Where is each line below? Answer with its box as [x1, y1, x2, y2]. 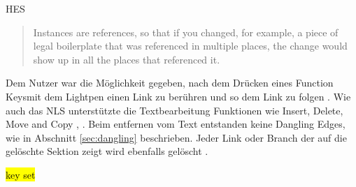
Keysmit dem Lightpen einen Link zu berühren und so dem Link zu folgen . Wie [6, 89, 351, 103]
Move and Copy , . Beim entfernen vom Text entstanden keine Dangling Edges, [6, 117, 346, 131]
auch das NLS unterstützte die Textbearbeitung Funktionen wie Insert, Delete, [6, 103, 343, 117]
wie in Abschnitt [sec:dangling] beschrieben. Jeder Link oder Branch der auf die [6, 130, 347, 144]
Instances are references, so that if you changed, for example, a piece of [33, 24, 339, 39]
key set [6, 167, 36, 181]
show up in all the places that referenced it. [33, 52, 220, 66]
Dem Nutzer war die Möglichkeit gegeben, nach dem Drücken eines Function [6, 75, 334, 90]
